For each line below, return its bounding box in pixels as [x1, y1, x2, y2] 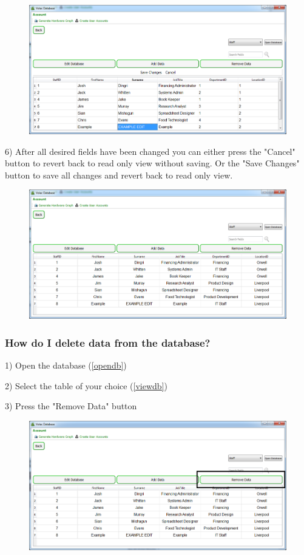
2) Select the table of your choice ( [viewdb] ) [5, 379, 167, 392]
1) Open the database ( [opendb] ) [5, 359, 127, 372]
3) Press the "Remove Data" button [5, 400, 137, 412]
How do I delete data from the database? [5, 335, 211, 350]
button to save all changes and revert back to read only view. [5, 168, 233, 181]
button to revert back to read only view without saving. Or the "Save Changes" [5, 157, 300, 169]
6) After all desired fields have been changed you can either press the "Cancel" [5, 145, 296, 157]
